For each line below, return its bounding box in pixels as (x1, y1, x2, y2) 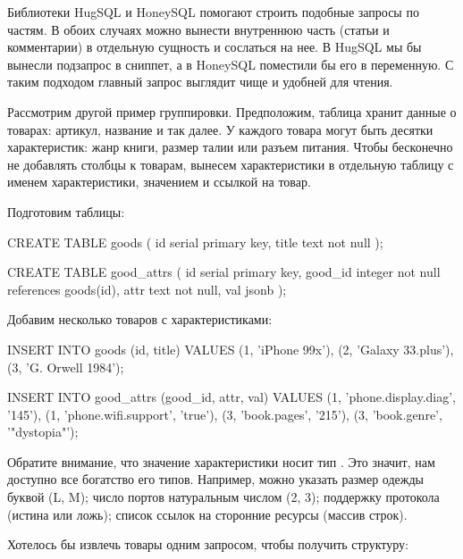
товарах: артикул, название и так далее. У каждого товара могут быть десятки (7, 120, 434, 138)
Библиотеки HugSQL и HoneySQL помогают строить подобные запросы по (7, 3, 419, 21)
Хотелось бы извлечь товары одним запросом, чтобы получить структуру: (7, 535, 408, 554)
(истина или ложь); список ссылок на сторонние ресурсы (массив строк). (7, 505, 408, 523)
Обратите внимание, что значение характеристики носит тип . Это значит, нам (7, 452, 435, 471)
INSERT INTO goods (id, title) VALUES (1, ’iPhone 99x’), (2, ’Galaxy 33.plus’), (7, 339, 454, 358)
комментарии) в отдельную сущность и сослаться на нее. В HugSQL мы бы (7, 38, 422, 56)
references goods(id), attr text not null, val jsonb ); (7, 279, 287, 298)
